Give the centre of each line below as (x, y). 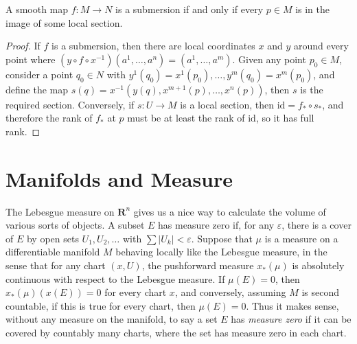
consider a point (39, 74)
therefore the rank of (49, 118)
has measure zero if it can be (291, 319)
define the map (37, 89)
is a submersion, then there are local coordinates (153, 46)
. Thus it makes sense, (292, 305)
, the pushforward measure (198, 265)
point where (31, 59)
